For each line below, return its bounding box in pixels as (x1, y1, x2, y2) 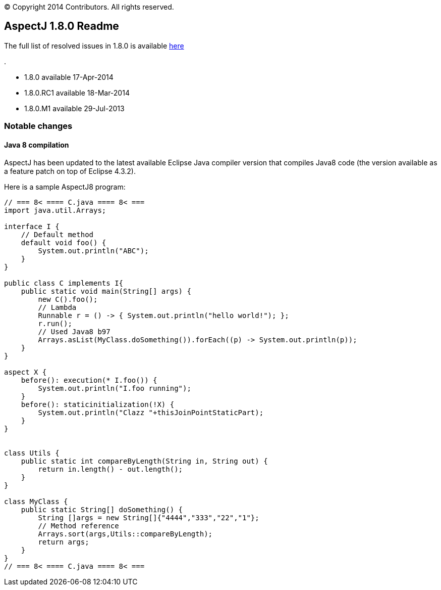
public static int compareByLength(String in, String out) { (21, 457, 268, 466)
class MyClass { (4, 497, 68, 506)
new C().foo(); (38, 295, 98, 304)
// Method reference (38, 522, 119, 530)
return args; (38, 538, 89, 547)
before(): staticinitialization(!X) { (21, 400, 175, 409)
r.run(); (38, 320, 72, 328)
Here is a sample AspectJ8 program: (4, 183, 126, 192)
